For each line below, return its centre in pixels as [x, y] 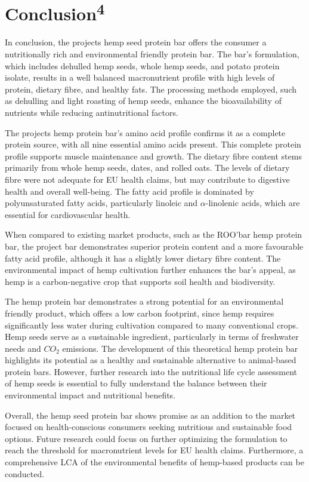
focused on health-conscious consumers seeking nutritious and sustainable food [149, 427]
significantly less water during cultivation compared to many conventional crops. [152, 325]
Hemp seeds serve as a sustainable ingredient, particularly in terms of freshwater [152, 337]
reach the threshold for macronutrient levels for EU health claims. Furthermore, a [154, 450]
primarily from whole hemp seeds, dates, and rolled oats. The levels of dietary [147, 168]
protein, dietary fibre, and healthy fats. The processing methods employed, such [151, 89]
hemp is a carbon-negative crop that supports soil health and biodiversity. [140, 281]
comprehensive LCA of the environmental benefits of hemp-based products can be [154, 462]
